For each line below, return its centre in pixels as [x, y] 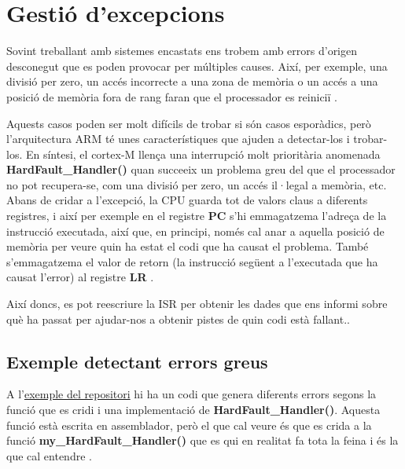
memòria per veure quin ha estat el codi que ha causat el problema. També [188, 246]
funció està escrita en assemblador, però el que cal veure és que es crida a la [189, 425]
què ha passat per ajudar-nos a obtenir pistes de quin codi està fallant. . [178, 319]
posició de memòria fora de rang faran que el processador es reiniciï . [172, 96]
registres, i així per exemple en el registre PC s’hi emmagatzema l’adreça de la [197, 216]
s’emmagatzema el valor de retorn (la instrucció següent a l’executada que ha [192, 261]
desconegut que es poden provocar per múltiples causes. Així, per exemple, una [197, 66]
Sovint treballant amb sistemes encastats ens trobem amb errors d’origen [182, 51]
